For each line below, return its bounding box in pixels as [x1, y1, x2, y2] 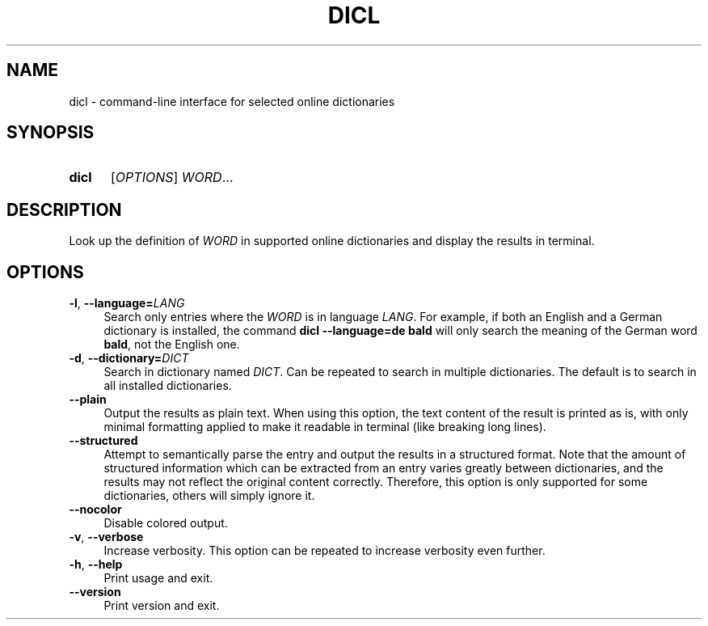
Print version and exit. [103, 599, 220, 613]
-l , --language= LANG [69, 296, 185, 311]
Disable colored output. [103, 516, 228, 531]
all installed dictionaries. [103, 379, 232, 393]
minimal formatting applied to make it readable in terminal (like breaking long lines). [103, 420, 546, 434]
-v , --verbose [69, 530, 144, 544]
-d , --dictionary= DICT [69, 351, 189, 366]
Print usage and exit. [103, 571, 213, 586]
